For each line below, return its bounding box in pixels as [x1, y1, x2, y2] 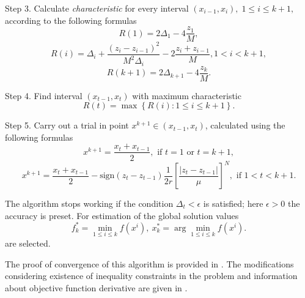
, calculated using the [205, 119, 285, 132]
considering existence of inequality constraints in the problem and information [5, 269, 298, 282]
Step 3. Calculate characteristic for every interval [5, 2, 189, 14]
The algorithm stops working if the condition [5, 197, 174, 210]
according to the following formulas [5, 13, 137, 26]
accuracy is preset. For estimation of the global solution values [5, 209, 239, 222]
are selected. [5, 236, 51, 249]
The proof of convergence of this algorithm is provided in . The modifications [5, 257, 294, 270]
